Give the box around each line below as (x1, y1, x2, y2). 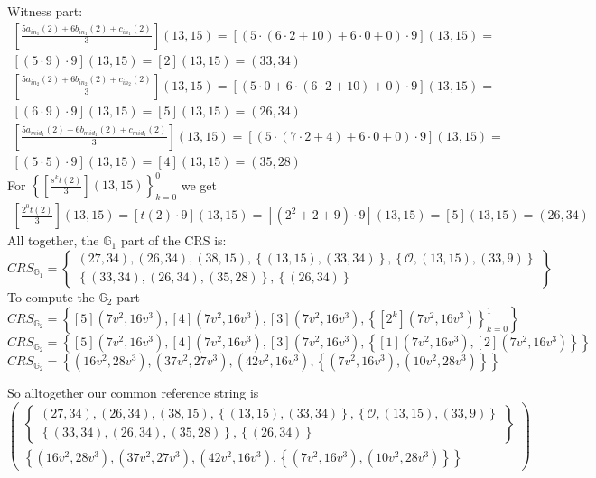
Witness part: (7, 2, 83, 20)
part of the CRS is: (120, 231, 227, 250)
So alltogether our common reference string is (7, 383, 259, 402)
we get (181, 175, 218, 194)
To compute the (7, 287, 95, 306)
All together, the (7, 231, 99, 250)
